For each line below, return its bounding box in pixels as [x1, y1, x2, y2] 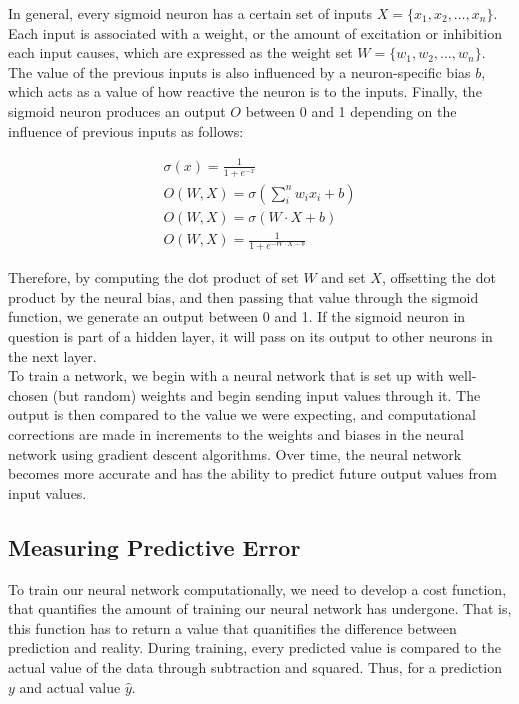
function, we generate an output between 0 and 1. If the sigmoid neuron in [8, 306, 466, 327]
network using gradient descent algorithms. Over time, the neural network [8, 443, 462, 464]
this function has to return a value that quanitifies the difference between [8, 617, 457, 638]
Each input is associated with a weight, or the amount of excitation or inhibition [8, 22, 503, 43]
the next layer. [8, 345, 97, 366]
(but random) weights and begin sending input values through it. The [52, 384, 481, 405]
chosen [8, 384, 49, 405]
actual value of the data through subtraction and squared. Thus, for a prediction [8, 656, 502, 677]
